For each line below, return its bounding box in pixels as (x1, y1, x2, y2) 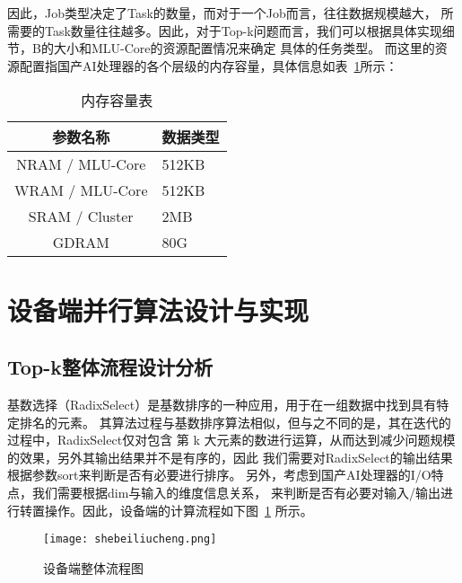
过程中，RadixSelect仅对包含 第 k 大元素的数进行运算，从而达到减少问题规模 (7, 430, 456, 449)
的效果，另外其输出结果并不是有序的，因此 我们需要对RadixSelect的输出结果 (7, 447, 453, 466)
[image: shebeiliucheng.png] (43, 533, 217, 546)
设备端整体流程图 (43, 558, 144, 577)
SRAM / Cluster (28, 206, 134, 227)
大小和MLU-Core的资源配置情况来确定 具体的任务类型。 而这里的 (53, 39, 435, 57)
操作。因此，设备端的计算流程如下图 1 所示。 (44, 500, 313, 519)
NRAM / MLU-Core (16, 154, 146, 175)
